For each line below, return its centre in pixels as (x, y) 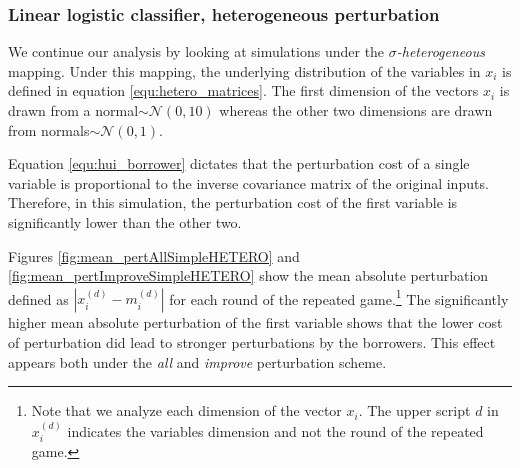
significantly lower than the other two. (125, 221)
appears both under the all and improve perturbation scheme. (197, 361)
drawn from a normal (73, 110)
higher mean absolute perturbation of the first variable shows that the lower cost (255, 322)
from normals (49, 129)
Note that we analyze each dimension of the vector (186, 410)
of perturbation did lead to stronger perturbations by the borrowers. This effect (252, 342)
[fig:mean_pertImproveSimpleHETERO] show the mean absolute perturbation (248, 275)
